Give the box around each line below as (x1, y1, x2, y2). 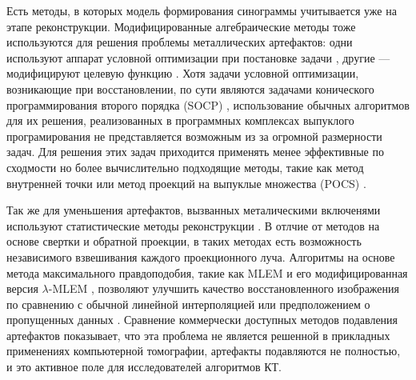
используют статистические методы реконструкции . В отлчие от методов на (6, 217, 380, 234)
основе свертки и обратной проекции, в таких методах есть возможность (6, 233, 362, 250)
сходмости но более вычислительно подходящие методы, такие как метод (6, 158, 364, 175)
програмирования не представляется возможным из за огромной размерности (6, 127, 382, 144)
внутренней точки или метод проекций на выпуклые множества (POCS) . (6, 174, 366, 191)
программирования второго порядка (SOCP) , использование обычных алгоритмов (6, 96, 410, 113)
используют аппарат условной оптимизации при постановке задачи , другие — (6, 49, 390, 66)
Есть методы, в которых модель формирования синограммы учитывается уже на (6, 2, 397, 18)
